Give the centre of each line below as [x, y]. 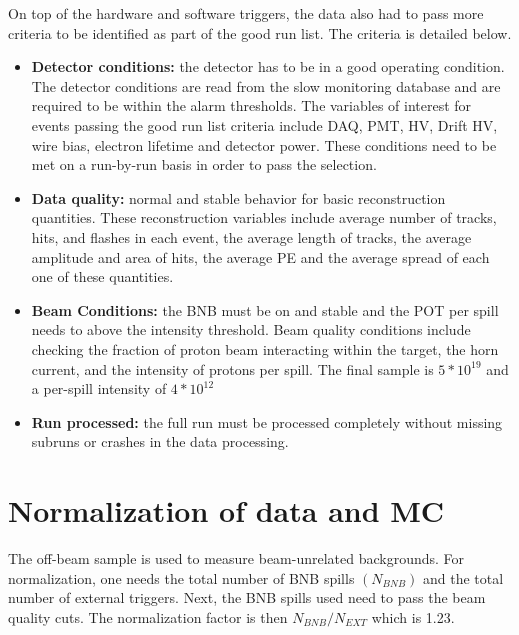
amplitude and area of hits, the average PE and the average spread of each [260, 256]
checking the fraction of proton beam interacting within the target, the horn [265, 348]
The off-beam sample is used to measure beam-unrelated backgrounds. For [236, 558]
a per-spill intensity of [99, 388]
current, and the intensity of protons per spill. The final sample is [232, 368]
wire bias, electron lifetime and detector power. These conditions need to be [264, 144]
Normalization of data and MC [226, 510]
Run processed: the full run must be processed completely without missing [267, 421]
